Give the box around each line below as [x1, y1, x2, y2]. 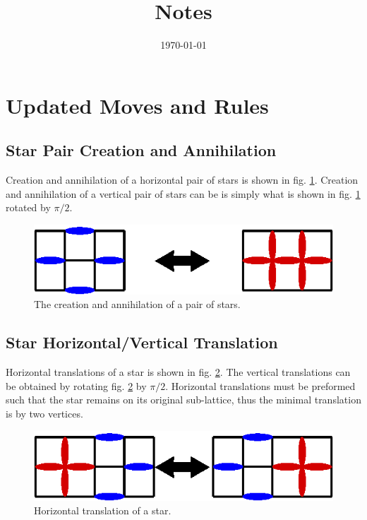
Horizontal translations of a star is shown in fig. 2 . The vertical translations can [6, 365, 351, 379]
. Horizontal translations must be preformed [165, 378, 356, 393]
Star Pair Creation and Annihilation [6, 139, 277, 161]
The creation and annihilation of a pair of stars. [34, 297, 241, 312]
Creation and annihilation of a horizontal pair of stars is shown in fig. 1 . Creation [6, 172, 359, 187]
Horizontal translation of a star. [34, 503, 172, 518]
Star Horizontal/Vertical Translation [6, 331, 278, 353]
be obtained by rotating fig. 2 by [6, 378, 147, 393]
